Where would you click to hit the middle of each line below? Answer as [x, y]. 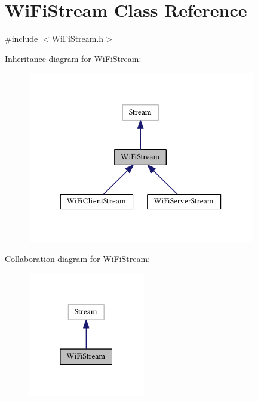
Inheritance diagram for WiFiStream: [73, 58]
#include [21, 38]
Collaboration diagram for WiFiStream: [78, 258]
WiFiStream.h [78, 38]
